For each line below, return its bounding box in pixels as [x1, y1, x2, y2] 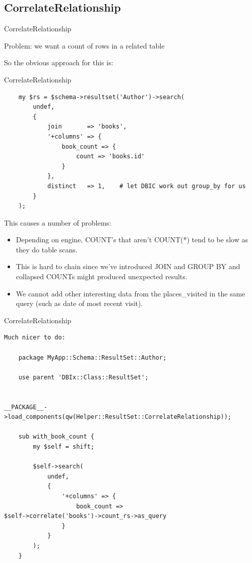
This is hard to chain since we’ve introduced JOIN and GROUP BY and [16, 261, 240, 272]
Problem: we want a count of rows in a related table [4, 40, 165, 51]
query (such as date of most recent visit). [16, 298, 143, 309]
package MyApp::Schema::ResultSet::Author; [18, 354, 167, 361]
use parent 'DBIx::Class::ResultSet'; [18, 373, 149, 381]
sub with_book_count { [18, 433, 94, 441]
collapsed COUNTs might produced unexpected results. [16, 271, 187, 282]
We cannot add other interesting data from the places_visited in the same [16, 288, 245, 298]
